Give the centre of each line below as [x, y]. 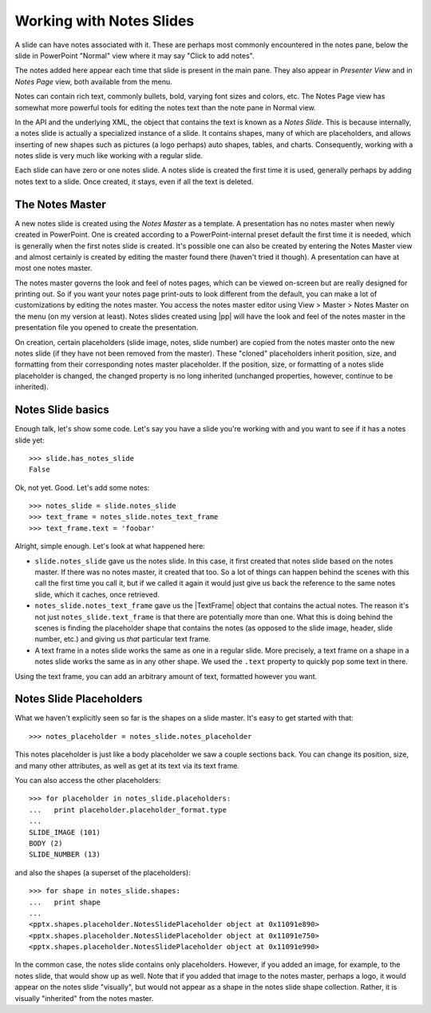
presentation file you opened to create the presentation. [107, 328]
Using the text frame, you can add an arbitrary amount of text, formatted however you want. [166, 676]
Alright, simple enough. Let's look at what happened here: [110, 546]
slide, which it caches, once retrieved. [97, 594]
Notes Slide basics [62, 410]
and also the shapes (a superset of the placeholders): [103, 872]
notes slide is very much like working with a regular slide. [109, 156]
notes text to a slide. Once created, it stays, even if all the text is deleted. [134, 181]
